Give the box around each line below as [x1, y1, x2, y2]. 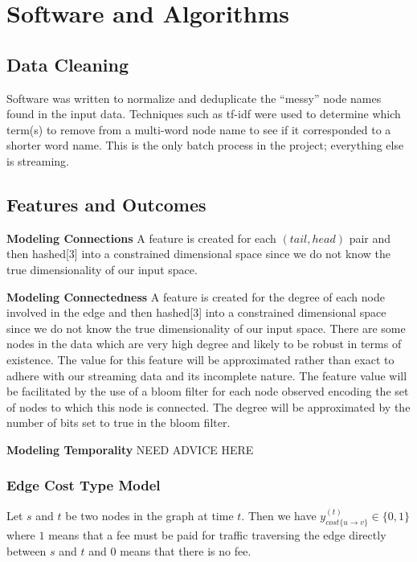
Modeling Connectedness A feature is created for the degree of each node [6, 288, 385, 305]
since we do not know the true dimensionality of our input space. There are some [6, 319, 406, 336]
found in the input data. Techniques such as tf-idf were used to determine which [6, 105, 401, 122]
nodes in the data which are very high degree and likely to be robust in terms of [6, 335, 402, 352]
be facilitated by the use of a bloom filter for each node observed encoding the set [6, 383, 409, 400]
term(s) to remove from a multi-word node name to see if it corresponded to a [6, 121, 391, 137]
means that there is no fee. [120, 542, 251, 559]
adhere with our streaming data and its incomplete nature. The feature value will [6, 367, 407, 384]
